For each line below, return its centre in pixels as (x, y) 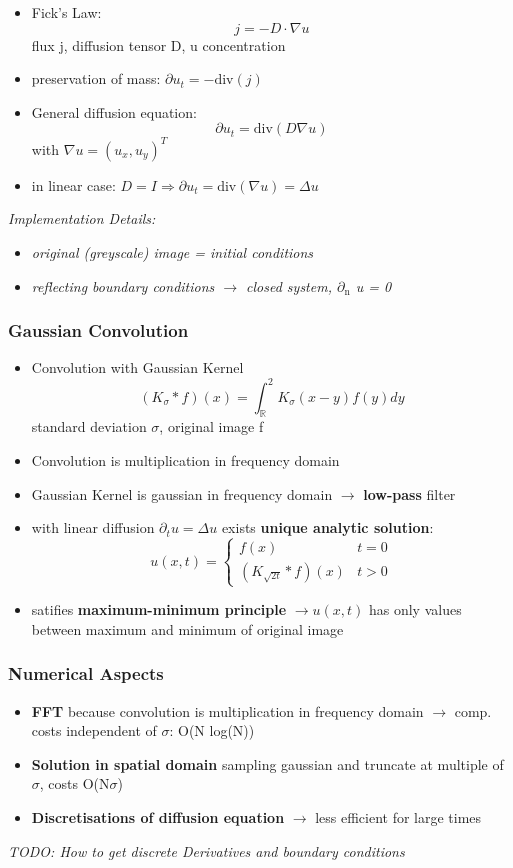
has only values (415, 609)
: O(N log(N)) (212, 730)
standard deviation (89, 426)
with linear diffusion (93, 527)
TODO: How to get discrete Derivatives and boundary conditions (206, 850)
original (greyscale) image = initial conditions (172, 252)
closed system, (289, 285)
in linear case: (73, 184)
